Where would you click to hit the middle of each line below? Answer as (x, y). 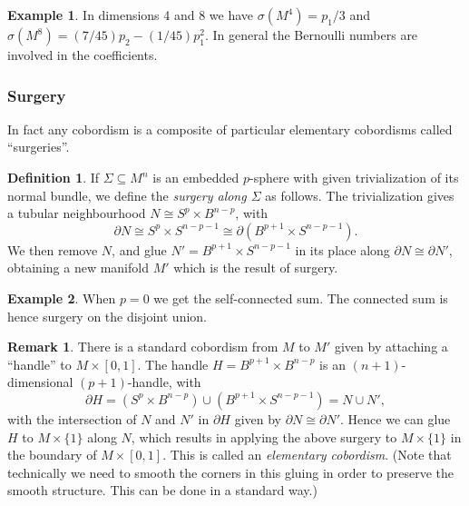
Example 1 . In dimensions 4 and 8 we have (131, 15)
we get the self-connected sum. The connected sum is (301, 298)
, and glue (139, 249)
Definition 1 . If (54, 177)
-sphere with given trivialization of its (354, 177)
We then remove (53, 249)
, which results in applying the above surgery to (264, 437)
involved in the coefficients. (83, 55)
